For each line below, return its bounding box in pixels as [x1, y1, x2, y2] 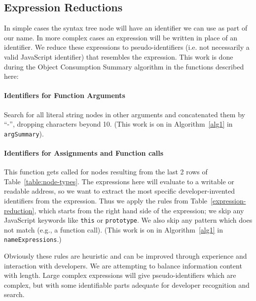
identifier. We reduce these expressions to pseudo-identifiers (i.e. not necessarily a [4, 42, 250, 52]
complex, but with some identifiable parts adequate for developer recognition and [4, 279, 250, 290]
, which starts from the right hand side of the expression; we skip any [34, 205, 244, 215]
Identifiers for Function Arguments [4, 90, 125, 100]
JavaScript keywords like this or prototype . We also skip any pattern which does [4, 215, 253, 225]
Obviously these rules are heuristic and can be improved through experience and [4, 251, 247, 261]
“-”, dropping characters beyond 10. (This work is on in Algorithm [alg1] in [4, 119, 233, 129]
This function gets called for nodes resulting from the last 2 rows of [4, 167, 208, 177]
